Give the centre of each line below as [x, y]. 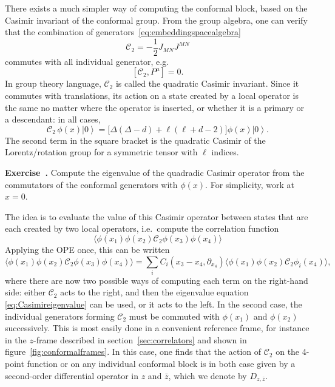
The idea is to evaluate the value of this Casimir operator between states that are [157, 216]
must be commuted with [174, 316]
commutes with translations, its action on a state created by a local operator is [152, 96]
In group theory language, [53, 83]
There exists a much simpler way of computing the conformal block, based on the [156, 8]
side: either [25, 292]
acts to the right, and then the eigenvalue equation [154, 292]
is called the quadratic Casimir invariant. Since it [207, 83]
